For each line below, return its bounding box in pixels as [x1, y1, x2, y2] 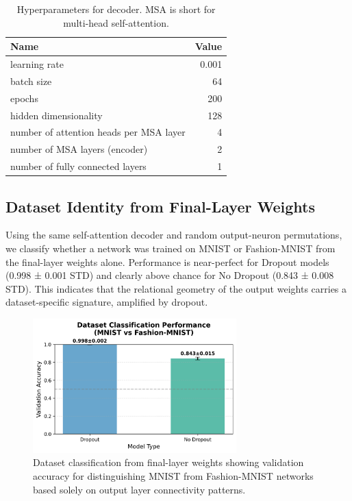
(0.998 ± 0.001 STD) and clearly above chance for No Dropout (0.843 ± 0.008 [5, 268, 334, 282]
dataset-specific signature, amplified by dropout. [5, 295, 208, 309]
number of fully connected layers [10, 159, 147, 173]
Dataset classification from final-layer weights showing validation [33, 455, 304, 469]
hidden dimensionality [10, 108, 103, 122]
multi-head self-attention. [63, 15, 169, 29]
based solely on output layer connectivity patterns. [33, 482, 246, 496]
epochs [10, 90, 38, 105]
